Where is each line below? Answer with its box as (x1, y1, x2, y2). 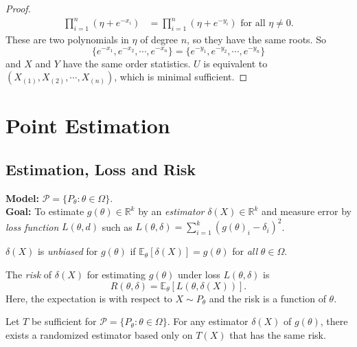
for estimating (87, 267, 146, 281)
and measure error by (262, 204, 352, 219)
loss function (5, 219, 59, 234)
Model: (5, 190, 40, 205)
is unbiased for (37, 244, 98, 258)
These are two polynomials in (5, 32, 129, 46)
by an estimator (138, 204, 205, 219)
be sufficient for (31, 314, 97, 328)
